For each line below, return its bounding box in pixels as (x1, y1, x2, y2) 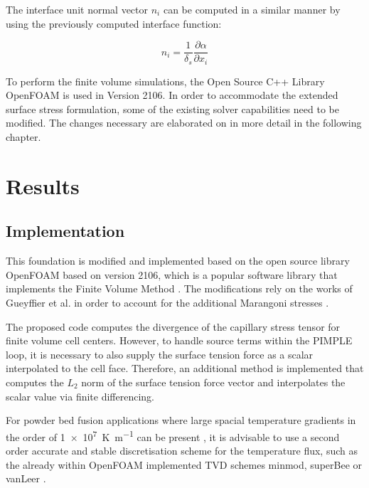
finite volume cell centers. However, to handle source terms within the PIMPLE (6, 333, 353, 348)
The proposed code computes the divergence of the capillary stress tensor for (6, 319, 341, 334)
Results (6, 171, 80, 200)
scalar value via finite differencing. (6, 388, 154, 403)
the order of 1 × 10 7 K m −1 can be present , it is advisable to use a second (6, 427, 340, 444)
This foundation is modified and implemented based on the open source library (6, 253, 350, 268)
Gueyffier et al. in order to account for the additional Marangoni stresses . (6, 295, 329, 310)
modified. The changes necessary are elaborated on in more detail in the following (6, 115, 362, 130)
